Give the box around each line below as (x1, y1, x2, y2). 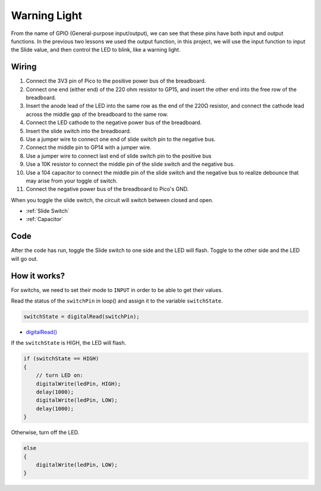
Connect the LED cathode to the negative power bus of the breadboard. (26, 119, 202, 126)
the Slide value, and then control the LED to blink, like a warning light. (11, 46, 181, 53)
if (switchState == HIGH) (23, 355, 99, 362)
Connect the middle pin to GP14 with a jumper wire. (26, 144, 152, 151)
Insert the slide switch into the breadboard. (26, 127, 131, 134)
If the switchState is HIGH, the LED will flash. (11, 339, 127, 347)
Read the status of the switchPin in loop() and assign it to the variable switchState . (11, 297, 223, 304)
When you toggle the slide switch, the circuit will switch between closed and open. (11, 196, 214, 203)
